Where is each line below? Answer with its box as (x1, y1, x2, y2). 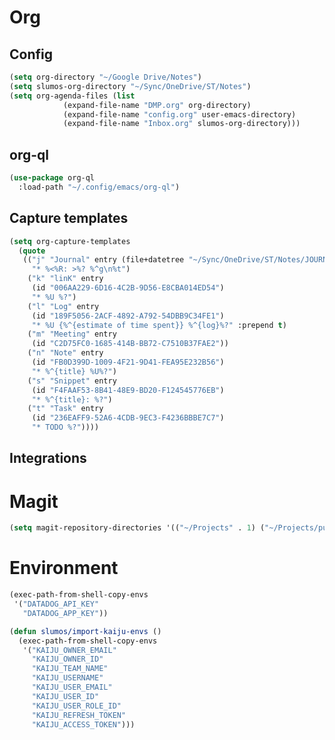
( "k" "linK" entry (27, 274, 104, 284)
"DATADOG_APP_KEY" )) (22, 608, 109, 618)
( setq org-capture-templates (9, 236, 131, 246)
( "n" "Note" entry (27, 348, 104, 358)
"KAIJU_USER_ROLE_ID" (31, 701, 122, 711)
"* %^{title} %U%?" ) (31, 366, 117, 376)
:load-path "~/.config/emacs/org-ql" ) (18, 182, 181, 192)
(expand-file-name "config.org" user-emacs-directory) (62, 109, 297, 120)
